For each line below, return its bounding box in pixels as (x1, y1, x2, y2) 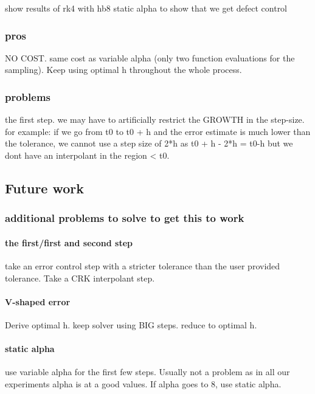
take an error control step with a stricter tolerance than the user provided (5, 260, 280, 272)
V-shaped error (5, 295, 71, 308)
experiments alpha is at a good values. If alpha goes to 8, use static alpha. (5, 377, 282, 390)
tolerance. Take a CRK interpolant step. (5, 271, 155, 284)
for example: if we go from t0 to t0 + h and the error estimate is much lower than (5, 125, 311, 137)
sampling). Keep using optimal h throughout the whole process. (5, 63, 242, 76)
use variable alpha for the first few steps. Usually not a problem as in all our (5, 365, 290, 378)
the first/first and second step (5, 236, 133, 249)
